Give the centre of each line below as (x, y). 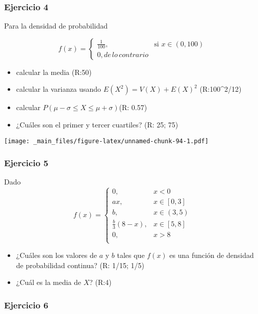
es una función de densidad (212, 255)
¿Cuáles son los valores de (56, 255)
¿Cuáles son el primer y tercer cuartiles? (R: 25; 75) (97, 124)
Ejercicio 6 (26, 305)
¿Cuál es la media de (49, 282)
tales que (131, 255)
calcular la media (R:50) (54, 72)
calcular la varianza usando (59, 89)
